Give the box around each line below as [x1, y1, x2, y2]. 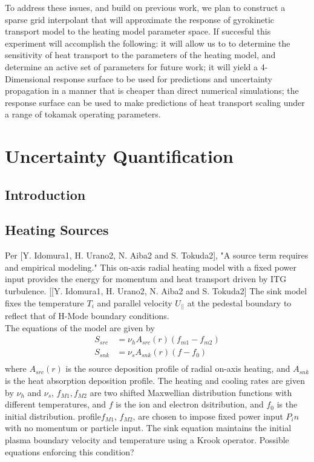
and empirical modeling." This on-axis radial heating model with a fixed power [5, 260, 296, 273]
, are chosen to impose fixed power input [132, 409, 283, 422]
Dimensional [5, 72, 51, 85]
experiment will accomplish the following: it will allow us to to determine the [5, 36, 290, 49]
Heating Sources [5, 220, 109, 239]
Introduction [5, 185, 86, 203]
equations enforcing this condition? [5, 445, 134, 458]
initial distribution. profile [5, 409, 101, 422]
